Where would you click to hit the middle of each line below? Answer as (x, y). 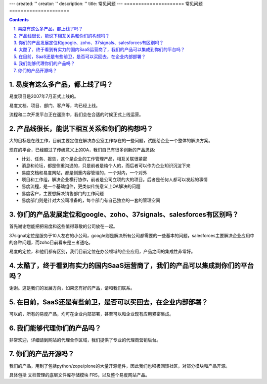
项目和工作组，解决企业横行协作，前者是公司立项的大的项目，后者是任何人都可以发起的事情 (114, 180)
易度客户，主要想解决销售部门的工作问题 (63, 193)
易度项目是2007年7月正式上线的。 (44, 96)
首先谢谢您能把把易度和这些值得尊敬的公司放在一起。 (63, 226)
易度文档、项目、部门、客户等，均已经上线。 (55, 105)
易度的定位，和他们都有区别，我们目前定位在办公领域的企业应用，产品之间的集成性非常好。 (102, 251)
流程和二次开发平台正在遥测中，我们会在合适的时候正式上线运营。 (76, 114)
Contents (19, 19)
